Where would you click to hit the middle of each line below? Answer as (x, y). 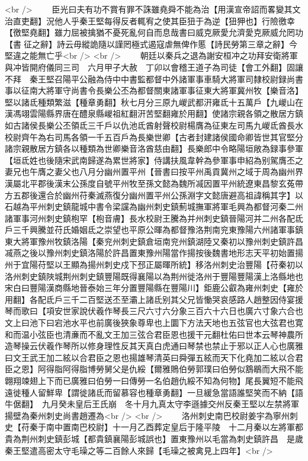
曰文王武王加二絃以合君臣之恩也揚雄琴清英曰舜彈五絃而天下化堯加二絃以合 (150, 357)
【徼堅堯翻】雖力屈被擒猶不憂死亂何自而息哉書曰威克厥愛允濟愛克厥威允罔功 (154, 32)
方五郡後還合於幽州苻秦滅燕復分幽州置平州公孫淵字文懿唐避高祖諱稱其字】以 (154, 195)
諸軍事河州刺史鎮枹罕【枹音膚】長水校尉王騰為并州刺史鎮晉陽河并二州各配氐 (154, 218)
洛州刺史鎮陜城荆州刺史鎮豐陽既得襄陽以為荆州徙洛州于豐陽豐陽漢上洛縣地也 (154, 276)
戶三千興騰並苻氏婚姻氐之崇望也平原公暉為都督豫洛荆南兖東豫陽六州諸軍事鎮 (154, 230)
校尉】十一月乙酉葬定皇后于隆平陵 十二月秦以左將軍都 (195, 427)
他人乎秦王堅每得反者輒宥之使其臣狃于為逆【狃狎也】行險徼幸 (174, 20)
